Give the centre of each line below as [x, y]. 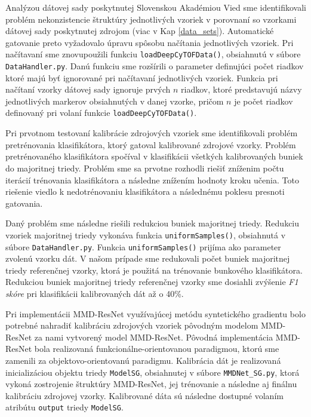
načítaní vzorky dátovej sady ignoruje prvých [88, 89]
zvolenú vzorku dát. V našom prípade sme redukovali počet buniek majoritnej [148, 258]
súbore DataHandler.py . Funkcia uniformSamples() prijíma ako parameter [143, 246]
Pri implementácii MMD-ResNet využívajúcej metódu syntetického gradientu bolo [155, 313]
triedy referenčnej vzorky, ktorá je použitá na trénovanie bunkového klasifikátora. [154, 270]
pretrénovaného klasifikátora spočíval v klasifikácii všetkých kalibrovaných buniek [154, 156]
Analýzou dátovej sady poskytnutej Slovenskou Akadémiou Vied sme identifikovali [156, 7]
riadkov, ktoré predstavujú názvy [241, 89]
